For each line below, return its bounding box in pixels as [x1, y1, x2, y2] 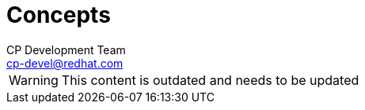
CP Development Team [6, 42, 126, 57]
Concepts [6, 2, 111, 28]
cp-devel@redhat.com [6, 56, 124, 70]
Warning [9, 71, 59, 88]
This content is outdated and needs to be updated [61, 71, 359, 88]
